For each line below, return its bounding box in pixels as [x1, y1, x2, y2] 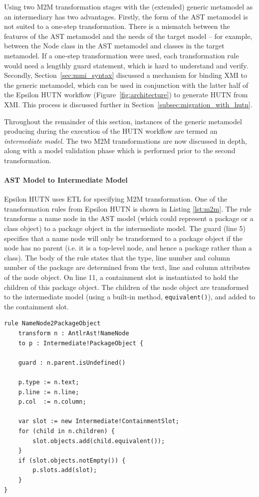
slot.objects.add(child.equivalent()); [32, 437, 165, 445]
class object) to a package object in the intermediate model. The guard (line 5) [4, 223, 246, 234]
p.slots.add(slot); [32, 467, 97, 474]
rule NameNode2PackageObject [4, 320, 101, 327]
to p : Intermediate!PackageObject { [18, 339, 144, 347]
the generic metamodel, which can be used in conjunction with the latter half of [4, 79, 249, 90]
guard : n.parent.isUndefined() [18, 359, 126, 366]
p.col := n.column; [18, 398, 86, 406]
